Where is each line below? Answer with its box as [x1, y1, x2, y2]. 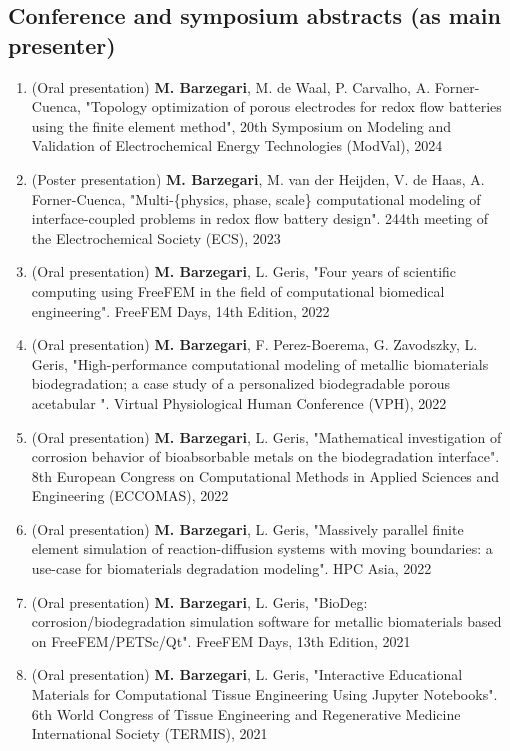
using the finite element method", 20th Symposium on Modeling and [31, 115, 451, 136]
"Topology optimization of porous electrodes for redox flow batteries [85, 96, 502, 117]
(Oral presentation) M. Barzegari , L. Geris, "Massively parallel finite [31, 518, 464, 539]
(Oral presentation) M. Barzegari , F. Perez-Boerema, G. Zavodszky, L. [31, 334, 478, 355]
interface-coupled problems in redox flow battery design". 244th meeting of [31, 208, 489, 229]
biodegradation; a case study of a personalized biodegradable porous [31, 373, 450, 394]
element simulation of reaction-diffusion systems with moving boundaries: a [31, 538, 493, 559]
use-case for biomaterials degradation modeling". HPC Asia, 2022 [31, 558, 432, 579]
